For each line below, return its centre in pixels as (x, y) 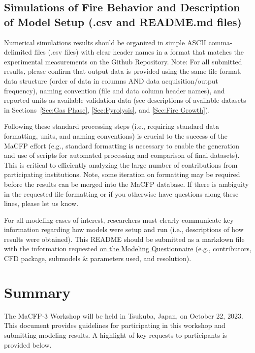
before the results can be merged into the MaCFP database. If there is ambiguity (127, 184)
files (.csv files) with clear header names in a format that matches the (139, 52)
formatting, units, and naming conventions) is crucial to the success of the (116, 135)
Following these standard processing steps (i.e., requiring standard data (112, 126)
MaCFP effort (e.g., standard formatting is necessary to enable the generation (122, 145)
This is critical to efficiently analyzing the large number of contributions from (121, 164)
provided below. (28, 344)
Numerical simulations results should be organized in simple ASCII (105, 42)
